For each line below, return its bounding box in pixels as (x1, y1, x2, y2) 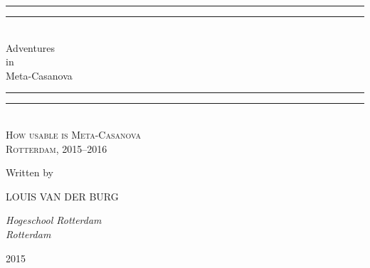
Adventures (6, 40, 55, 55)
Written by (6, 165, 53, 180)
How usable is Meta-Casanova (6, 127, 141, 141)
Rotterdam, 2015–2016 (6, 141, 107, 156)
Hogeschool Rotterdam (6, 213, 102, 227)
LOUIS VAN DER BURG (6, 188, 119, 203)
